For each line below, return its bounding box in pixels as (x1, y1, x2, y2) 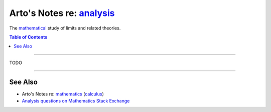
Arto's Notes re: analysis (9, 7, 115, 18)
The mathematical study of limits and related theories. (9, 25, 121, 31)
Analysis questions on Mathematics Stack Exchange (22, 98, 130, 104)
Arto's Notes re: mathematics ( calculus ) (22, 90, 104, 97)
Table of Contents (9, 34, 48, 40)
